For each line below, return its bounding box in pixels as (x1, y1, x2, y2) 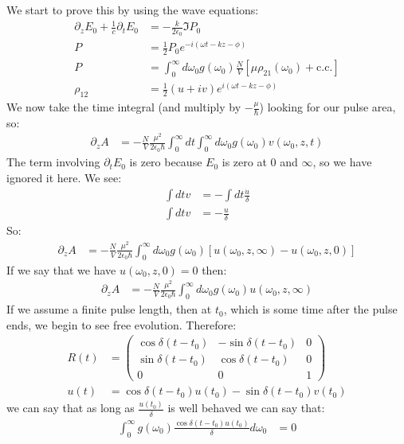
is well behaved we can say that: (167, 399, 325, 416)
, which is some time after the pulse (223, 301, 398, 317)
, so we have (312, 154, 372, 170)
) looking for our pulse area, (259, 99, 396, 115)
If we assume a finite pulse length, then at (6, 301, 212, 317)
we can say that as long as (6, 399, 135, 416)
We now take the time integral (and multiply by (6, 99, 241, 115)
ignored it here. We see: (6, 169, 122, 185)
